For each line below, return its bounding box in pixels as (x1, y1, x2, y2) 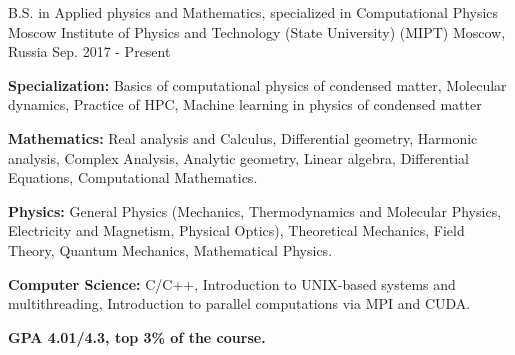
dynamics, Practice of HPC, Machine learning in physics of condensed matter (8, 94, 482, 115)
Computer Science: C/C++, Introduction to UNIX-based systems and (8, 273, 456, 294)
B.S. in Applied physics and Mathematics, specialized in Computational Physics (8, 2, 499, 22)
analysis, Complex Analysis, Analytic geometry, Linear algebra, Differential (8, 147, 469, 168)
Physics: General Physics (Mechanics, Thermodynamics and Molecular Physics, (8, 200, 502, 221)
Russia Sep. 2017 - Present (8, 41, 171, 62)
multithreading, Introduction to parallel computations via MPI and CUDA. (8, 293, 471, 314)
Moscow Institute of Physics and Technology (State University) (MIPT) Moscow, (8, 21, 506, 42)
